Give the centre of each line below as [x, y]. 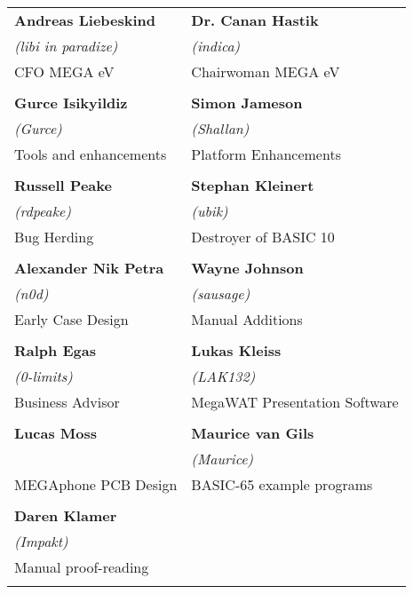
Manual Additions [247, 319]
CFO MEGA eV [64, 71]
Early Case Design [71, 319]
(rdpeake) [43, 211]
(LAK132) [223, 376]
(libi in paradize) [66, 46]
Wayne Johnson [247, 268]
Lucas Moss [56, 433]
